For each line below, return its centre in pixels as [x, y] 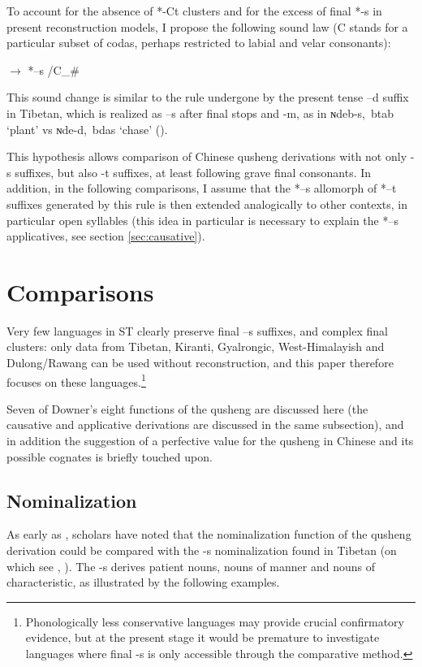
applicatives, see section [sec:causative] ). [106, 236]
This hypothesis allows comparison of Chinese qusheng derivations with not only [207, 156]
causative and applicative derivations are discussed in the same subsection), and [205, 424]
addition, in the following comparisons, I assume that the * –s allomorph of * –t [202, 188]
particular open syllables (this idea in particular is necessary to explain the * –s [202, 220]
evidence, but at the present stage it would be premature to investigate [202, 637]
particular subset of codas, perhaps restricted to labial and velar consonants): [199, 43]
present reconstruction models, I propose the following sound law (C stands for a [207, 26]
